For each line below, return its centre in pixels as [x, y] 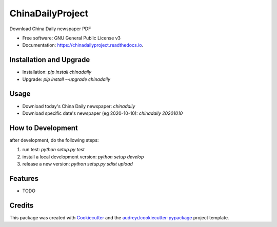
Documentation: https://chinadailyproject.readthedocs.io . [83, 45]
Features [24, 179]
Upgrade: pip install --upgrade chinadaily [66, 79]
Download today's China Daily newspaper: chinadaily [79, 106]
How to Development [44, 128]
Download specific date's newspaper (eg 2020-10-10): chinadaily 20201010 [103, 113]
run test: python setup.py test [53, 150]
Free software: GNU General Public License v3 [72, 38]
